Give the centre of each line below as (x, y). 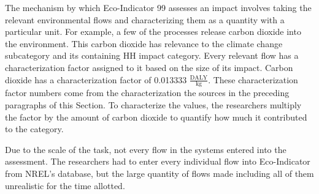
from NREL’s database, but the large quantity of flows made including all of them (159, 173)
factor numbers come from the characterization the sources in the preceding (147, 93)
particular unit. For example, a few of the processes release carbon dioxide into (153, 32)
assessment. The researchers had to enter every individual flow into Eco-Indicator (158, 161)
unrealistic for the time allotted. (65, 185)
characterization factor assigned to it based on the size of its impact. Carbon (149, 67)
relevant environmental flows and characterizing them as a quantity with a (145, 19)
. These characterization (253, 79)
